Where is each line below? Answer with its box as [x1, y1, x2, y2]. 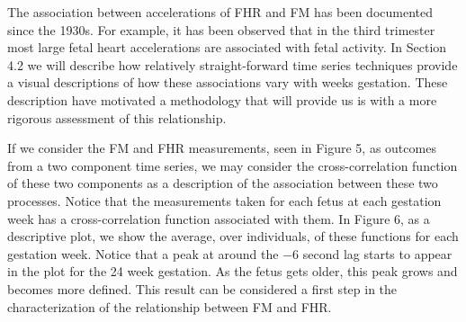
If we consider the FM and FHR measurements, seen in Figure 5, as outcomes [7, 139, 436, 157]
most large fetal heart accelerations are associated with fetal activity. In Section [7, 38, 447, 57]
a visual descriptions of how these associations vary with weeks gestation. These [7, 73, 448, 92]
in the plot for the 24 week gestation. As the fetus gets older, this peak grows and [7, 262, 458, 281]
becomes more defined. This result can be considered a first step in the [7, 279, 398, 298]
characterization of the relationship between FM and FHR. [7, 297, 332, 316]
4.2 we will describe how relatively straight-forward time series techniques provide [7, 55, 458, 74]
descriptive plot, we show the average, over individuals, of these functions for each [7, 227, 459, 246]
